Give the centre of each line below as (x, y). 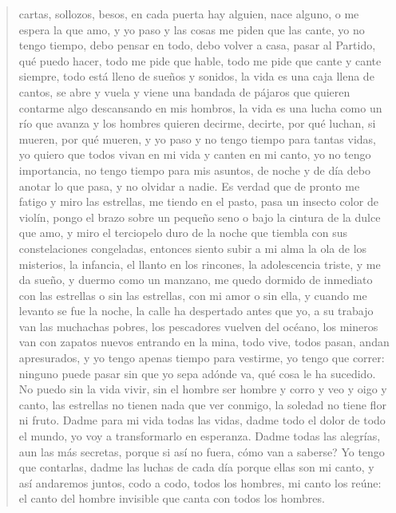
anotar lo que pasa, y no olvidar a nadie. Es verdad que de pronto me (189, 185)
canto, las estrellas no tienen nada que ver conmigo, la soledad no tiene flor (202, 404)
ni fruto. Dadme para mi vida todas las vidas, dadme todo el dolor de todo (202, 420)
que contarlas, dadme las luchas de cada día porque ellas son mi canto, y (196, 467)
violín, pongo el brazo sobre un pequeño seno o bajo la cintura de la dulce (200, 217)
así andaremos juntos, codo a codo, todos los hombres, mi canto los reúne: (200, 482)
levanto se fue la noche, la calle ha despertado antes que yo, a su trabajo (196, 311)
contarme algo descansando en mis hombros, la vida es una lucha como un (200, 107)
